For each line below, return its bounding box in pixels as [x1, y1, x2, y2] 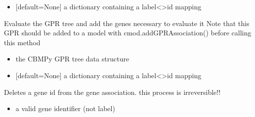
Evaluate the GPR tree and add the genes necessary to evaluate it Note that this [4, 18, 250, 28]
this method [4, 37, 41, 47]
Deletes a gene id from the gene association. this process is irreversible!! [4, 87, 221, 97]
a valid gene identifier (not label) [15, 103, 115, 114]
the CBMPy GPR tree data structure [15, 54, 129, 64]
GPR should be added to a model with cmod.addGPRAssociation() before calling [4, 28, 252, 38]
